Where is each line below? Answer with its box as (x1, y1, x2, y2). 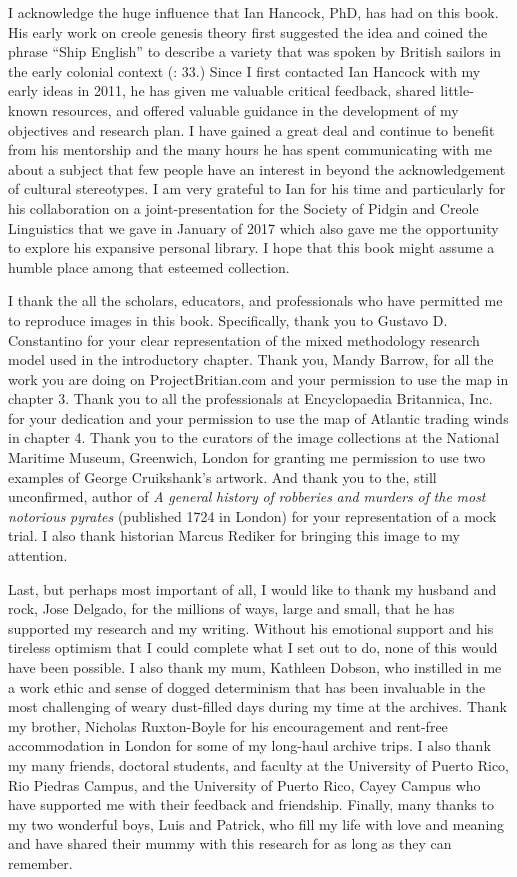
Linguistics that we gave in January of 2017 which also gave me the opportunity (8, 217, 499, 238)
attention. (8, 545, 68, 566)
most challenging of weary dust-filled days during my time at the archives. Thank (8, 696, 507, 717)
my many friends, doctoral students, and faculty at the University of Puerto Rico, (8, 754, 509, 775)
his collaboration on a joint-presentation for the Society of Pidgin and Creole (8, 197, 479, 218)
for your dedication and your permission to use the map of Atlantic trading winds (8, 407, 509, 428)
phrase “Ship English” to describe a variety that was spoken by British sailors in (8, 41, 502, 62)
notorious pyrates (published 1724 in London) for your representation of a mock (8, 505, 497, 526)
